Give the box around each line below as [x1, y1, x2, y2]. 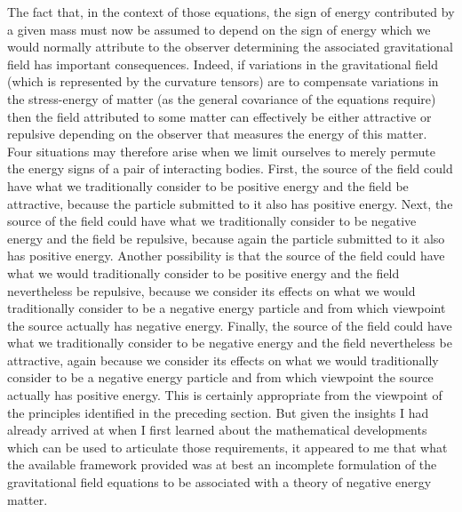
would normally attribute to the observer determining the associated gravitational [7, 37, 453, 56]
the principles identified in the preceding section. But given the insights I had [7, 403, 429, 421]
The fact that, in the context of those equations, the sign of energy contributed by [7, 3, 455, 20]
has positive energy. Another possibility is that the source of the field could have [7, 246, 445, 265]
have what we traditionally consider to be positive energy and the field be [7, 176, 409, 195]
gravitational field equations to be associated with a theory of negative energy [7, 473, 432, 492]
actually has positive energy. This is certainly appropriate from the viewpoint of [7, 386, 442, 404]
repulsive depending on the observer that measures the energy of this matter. [7, 124, 427, 143]
